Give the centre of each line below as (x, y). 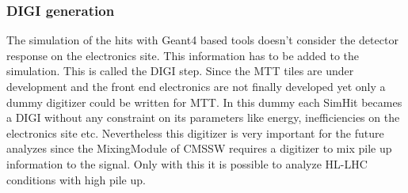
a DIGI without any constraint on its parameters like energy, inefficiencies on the (203, 117)
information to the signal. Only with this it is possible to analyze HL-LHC (187, 163)
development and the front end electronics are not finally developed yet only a (196, 86)
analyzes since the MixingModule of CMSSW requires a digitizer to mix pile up (199, 148)
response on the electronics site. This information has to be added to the (183, 55)
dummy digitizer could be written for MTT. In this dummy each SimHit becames (204, 102)
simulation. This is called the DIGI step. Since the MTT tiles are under (180, 71)
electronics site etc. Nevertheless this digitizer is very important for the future (195, 132)
